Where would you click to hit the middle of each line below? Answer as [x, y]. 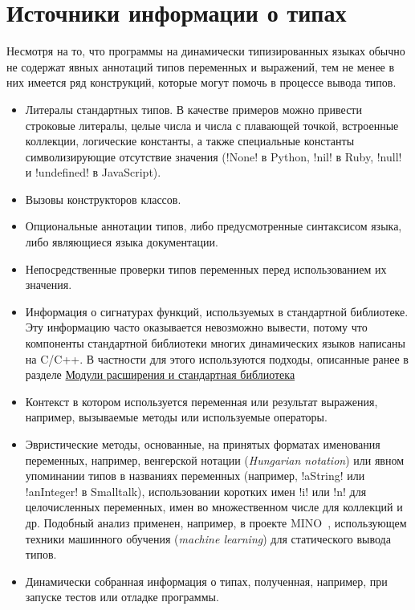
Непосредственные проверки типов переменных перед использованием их [206, 268]
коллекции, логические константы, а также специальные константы [190, 141]
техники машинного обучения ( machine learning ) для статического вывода [208, 538]
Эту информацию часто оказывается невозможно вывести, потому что [196, 327]
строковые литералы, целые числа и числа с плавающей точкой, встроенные [212, 125]
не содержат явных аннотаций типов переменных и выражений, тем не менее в [201, 66]
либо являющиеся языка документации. [122, 242]
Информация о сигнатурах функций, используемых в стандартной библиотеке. [217, 311]
